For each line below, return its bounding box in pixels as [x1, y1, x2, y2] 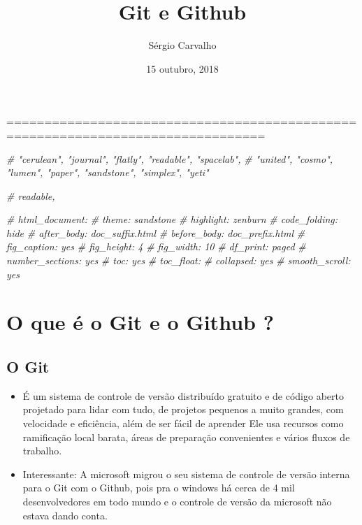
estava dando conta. [22, 508, 108, 522]
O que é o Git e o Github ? [6, 308, 274, 336]
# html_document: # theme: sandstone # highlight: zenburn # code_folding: [6, 212, 338, 226]
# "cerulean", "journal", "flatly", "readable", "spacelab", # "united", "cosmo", [6, 151, 333, 166]
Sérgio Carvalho [148, 38, 217, 52]
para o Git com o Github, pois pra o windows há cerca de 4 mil [22, 480, 295, 495]
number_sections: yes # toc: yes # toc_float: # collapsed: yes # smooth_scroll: [6, 253, 351, 268]
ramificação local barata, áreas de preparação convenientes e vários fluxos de [22, 429, 350, 444]
